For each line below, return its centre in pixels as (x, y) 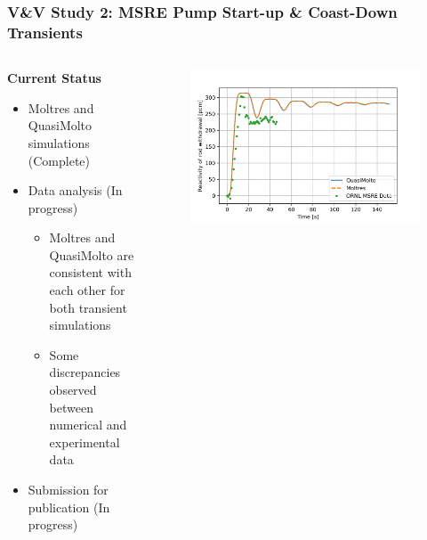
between (71, 407)
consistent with (90, 272)
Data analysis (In (75, 190)
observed (73, 390)
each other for (87, 290)
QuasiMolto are (92, 254)
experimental (85, 442)
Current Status (54, 78)
